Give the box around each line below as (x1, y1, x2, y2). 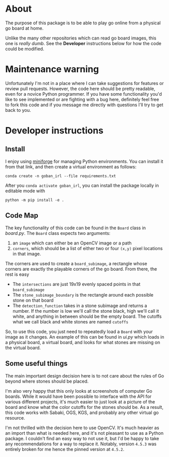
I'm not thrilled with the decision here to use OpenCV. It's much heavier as (5, 425, 159, 431)
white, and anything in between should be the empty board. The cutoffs (12, 313, 162, 319)
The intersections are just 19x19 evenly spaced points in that (12, 281, 141, 287)
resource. (5, 414, 25, 421)
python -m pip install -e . (5, 197, 65, 202)
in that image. (12, 251, 41, 257)
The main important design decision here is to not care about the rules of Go (5, 372, 164, 379)
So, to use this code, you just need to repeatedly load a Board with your (5, 328, 153, 335)
